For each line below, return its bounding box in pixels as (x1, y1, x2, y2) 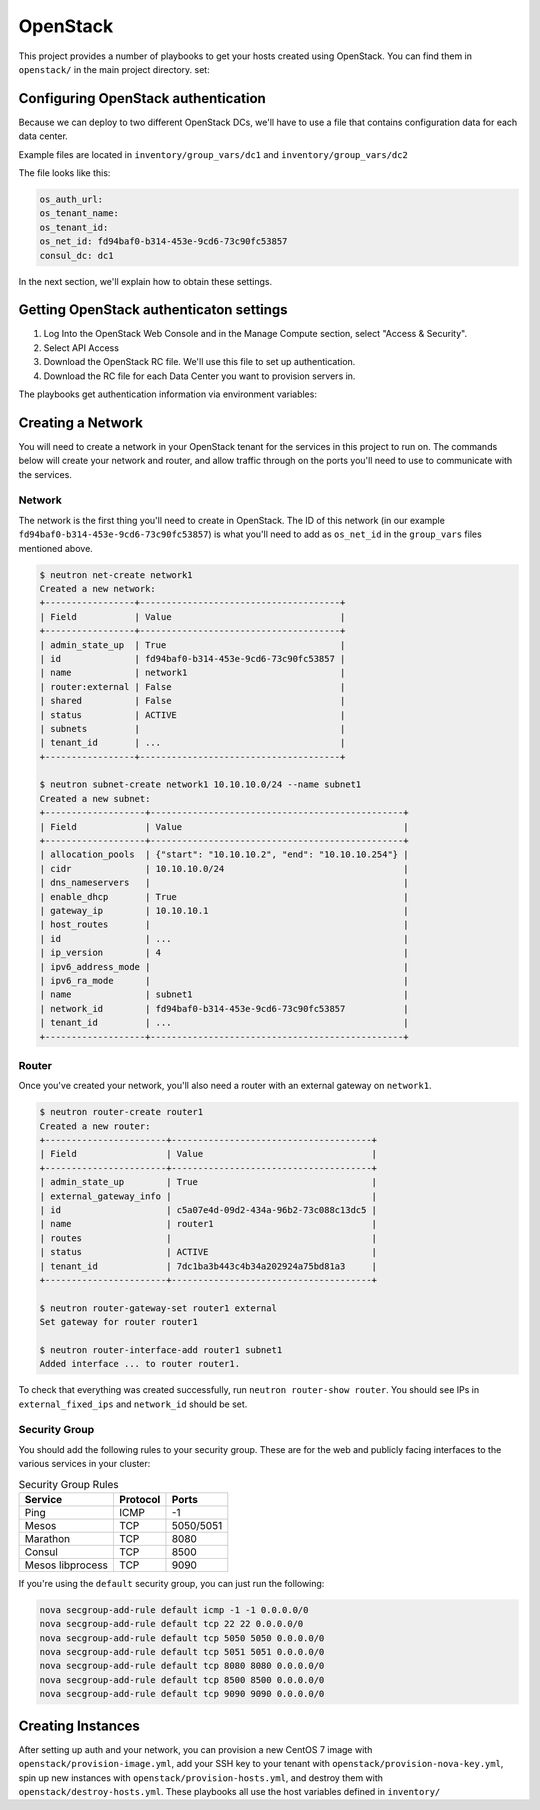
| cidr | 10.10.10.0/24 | (39, 863, 409, 874)
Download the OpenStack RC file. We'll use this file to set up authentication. (43, 356, 356, 368)
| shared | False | (39, 695, 346, 707)
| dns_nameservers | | (39, 877, 409, 889)
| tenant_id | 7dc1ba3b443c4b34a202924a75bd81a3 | (39, 1260, 378, 1272)
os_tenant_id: (39, 221, 109, 233)
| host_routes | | (39, 919, 409, 930)
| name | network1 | (39, 667, 346, 679)
